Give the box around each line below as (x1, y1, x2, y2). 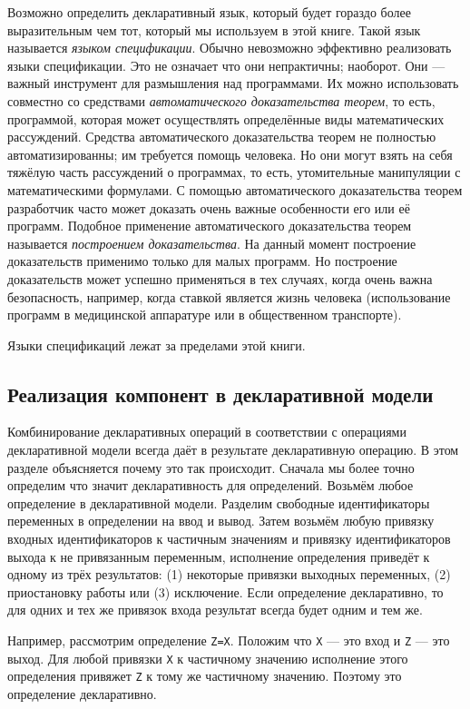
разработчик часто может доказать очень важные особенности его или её (7, 198, 410, 217)
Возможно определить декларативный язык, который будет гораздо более (7, 3, 411, 21)
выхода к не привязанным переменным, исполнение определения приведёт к (7, 547, 430, 566)
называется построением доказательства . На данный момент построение (7, 233, 416, 252)
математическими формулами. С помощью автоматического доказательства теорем (7, 180, 463, 199)
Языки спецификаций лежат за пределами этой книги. (7, 335, 306, 354)
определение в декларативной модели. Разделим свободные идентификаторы (7, 493, 430, 512)
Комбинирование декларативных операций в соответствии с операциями (7, 422, 406, 441)
